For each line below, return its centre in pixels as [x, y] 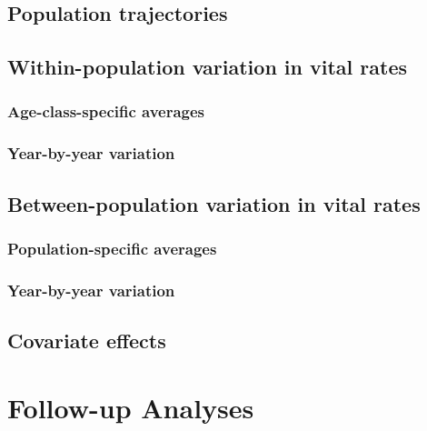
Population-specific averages [112, 248]
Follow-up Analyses [131, 407]
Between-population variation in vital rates [214, 203]
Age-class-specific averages [106, 111]
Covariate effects [87, 341]
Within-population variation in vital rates [208, 67]
